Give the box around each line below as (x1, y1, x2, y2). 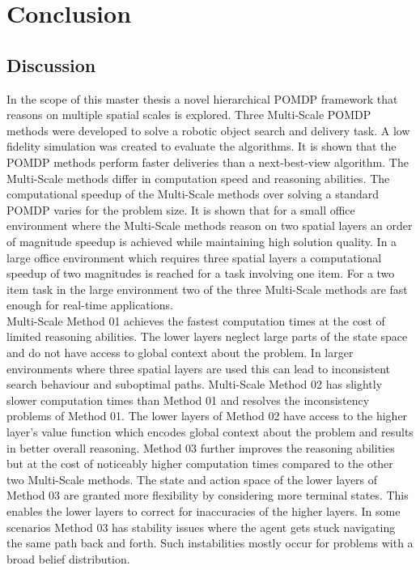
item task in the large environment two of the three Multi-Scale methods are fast (6, 280, 408, 297)
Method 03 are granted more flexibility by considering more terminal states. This (6, 487, 409, 504)
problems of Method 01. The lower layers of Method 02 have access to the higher (6, 407, 408, 424)
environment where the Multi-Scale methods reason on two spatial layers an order (6, 217, 413, 234)
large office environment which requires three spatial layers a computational (6, 249, 382, 266)
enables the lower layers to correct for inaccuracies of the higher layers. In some (6, 503, 401, 520)
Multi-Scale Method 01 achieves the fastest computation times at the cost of (6, 312, 385, 329)
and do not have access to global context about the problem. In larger (6, 344, 354, 361)
